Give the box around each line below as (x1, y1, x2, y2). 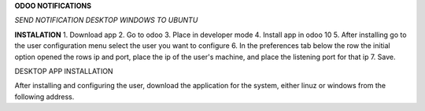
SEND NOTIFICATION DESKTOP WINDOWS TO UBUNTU (14, 16, 198, 25)
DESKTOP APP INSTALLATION (14, 66, 113, 76)
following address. (14, 91, 75, 102)
